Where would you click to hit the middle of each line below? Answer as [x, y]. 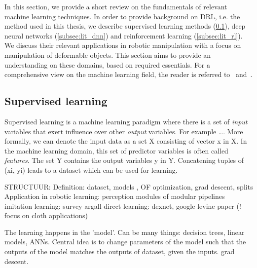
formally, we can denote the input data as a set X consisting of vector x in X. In [126, 141]
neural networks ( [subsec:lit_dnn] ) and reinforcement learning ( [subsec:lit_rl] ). [124, 35]
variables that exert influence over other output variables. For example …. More [124, 131]
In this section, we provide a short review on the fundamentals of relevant [116, 6]
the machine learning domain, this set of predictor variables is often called [116, 150]
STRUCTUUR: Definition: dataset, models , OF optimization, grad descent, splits [129, 186]
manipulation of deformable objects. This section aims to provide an [108, 55]
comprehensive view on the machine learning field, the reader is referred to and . [128, 74]
